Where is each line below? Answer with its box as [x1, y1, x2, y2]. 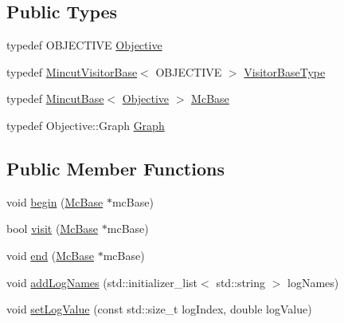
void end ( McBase [6, 246, 94, 263]
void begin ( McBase [6, 193, 104, 210]
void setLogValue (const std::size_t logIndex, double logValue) [6, 301, 312, 317]
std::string [216, 274, 266, 290]
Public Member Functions [6, 156, 225, 180]
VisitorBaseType [244, 63, 326, 80]
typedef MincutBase [6, 90, 104, 107]
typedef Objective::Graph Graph [6, 116, 165, 133]
